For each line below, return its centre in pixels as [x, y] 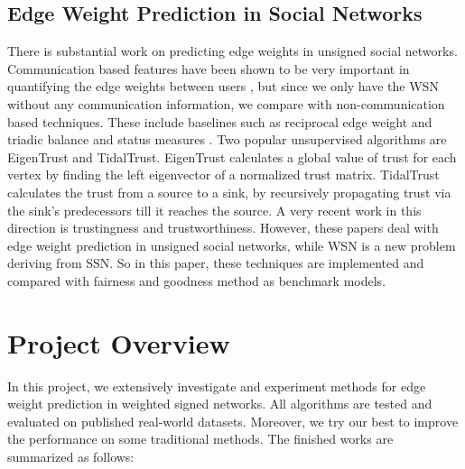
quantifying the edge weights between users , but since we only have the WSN [223, 86]
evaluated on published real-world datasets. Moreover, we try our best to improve [233, 421]
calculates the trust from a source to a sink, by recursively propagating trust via [229, 192]
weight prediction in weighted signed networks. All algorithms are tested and [220, 404]
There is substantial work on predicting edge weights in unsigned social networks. [232, 51]
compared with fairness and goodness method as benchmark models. [197, 280]
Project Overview [119, 342]
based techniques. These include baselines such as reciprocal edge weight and [220, 121]
